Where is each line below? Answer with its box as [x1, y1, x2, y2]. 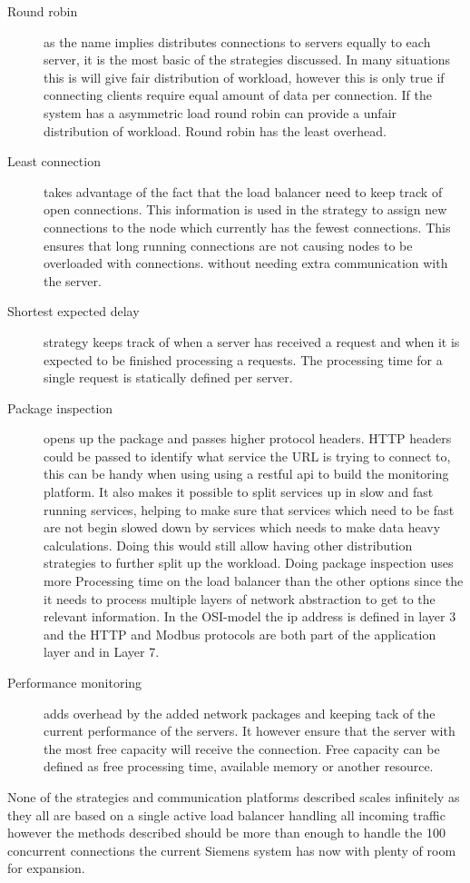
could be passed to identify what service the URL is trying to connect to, [44, 446, 451, 465]
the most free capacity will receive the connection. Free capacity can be [44, 739, 440, 758]
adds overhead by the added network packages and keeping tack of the [44, 703, 436, 722]
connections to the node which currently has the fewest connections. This [44, 217, 451, 236]
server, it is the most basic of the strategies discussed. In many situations [44, 50, 451, 69]
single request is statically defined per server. [44, 368, 293, 387]
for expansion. [7, 858, 85, 878]
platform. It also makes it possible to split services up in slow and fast [44, 482, 434, 501]
